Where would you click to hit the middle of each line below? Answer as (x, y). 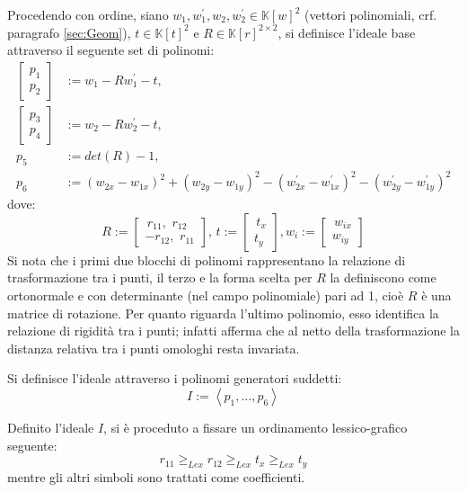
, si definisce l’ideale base (347, 32)
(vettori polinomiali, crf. (370, 14)
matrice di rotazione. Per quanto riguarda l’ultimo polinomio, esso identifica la (223, 313)
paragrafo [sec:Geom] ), (69, 32)
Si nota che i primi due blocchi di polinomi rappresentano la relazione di (207, 259)
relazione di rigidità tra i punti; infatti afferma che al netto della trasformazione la (233, 331)
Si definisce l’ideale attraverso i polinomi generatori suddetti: (175, 378)
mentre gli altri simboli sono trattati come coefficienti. (156, 476)
